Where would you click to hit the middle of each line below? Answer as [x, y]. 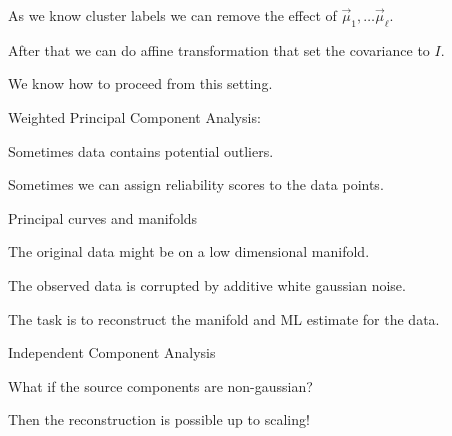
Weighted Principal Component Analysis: [134, 116]
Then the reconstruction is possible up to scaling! [159, 419]
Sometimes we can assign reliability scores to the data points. [196, 184]
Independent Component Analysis [112, 352]
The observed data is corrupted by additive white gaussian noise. [207, 284]
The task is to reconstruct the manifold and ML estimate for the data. [224, 318]
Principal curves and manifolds [103, 217]
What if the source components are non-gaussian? [160, 385]
